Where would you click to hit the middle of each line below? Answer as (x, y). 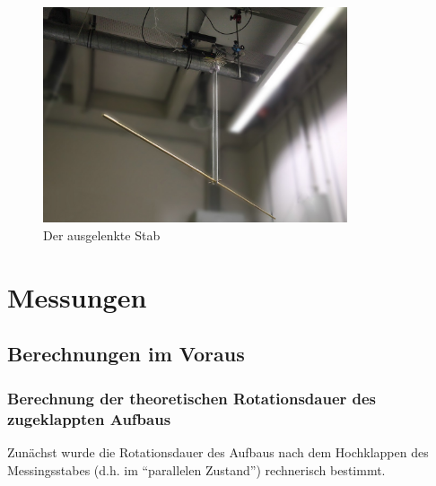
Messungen (77, 296)
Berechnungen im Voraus (126, 354)
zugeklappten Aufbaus (89, 418)
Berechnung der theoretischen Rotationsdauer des (192, 398)
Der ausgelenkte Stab (102, 235)
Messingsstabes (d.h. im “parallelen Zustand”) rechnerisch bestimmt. (196, 469)
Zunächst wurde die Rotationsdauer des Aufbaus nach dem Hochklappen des (218, 451)
